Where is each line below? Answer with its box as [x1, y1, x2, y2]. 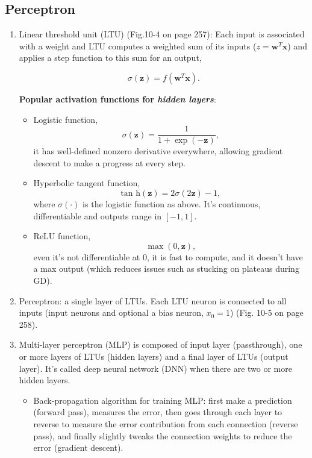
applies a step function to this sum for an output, [19, 51, 202, 64]
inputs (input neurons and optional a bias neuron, [19, 306, 204, 319]
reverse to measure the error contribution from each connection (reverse [33, 417, 298, 430]
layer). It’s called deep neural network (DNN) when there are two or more [19, 362, 292, 374]
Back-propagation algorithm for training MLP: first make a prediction [33, 394, 292, 406]
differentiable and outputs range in [33, 209, 162, 222]
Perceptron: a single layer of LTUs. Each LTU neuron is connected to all [19, 294, 287, 307]
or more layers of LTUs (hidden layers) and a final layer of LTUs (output [19, 350, 289, 362]
